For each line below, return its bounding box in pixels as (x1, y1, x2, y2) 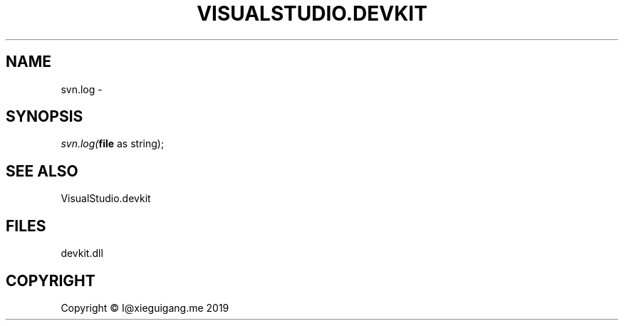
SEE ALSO (6, 162, 78, 180)
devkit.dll (61, 247, 103, 260)
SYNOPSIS (6, 107, 83, 126)
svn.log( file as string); (61, 137, 165, 150)
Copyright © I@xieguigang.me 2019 (61, 301, 229, 314)
